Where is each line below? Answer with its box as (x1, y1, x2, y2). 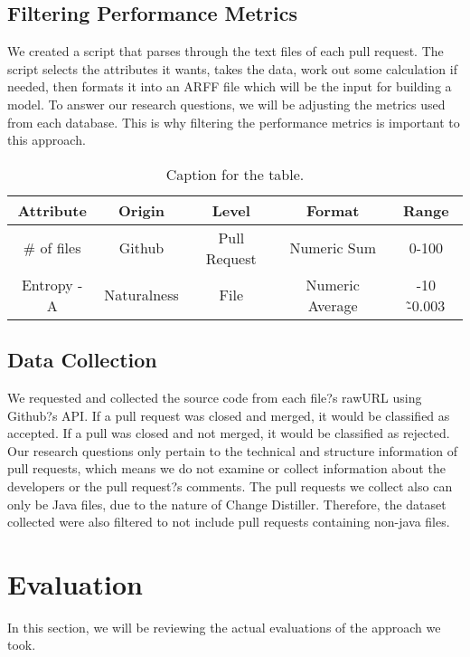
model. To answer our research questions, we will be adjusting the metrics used (7, 94, 446, 113)
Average (307, 294, 358, 316)
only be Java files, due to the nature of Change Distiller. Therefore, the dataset (7, 494, 446, 513)
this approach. (7, 130, 86, 149)
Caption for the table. (165, 163, 305, 185)
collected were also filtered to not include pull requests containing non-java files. (7, 512, 450, 531)
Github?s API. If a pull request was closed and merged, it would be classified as (7, 405, 450, 424)
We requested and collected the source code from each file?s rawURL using (7, 387, 422, 406)
